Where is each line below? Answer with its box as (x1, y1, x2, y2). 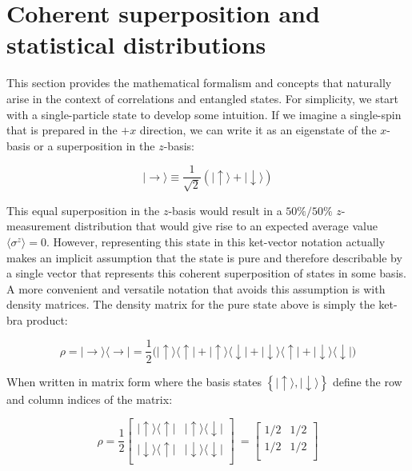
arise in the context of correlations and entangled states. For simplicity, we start (6, 90, 399, 106)
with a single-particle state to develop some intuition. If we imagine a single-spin (6, 106, 402, 122)
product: (26, 311, 68, 328)
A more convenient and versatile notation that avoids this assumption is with (6, 280, 386, 297)
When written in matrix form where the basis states (6, 373, 262, 389)
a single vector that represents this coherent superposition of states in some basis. (6, 265, 406, 281)
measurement (6, 218, 71, 234)
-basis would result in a (168, 202, 282, 218)
